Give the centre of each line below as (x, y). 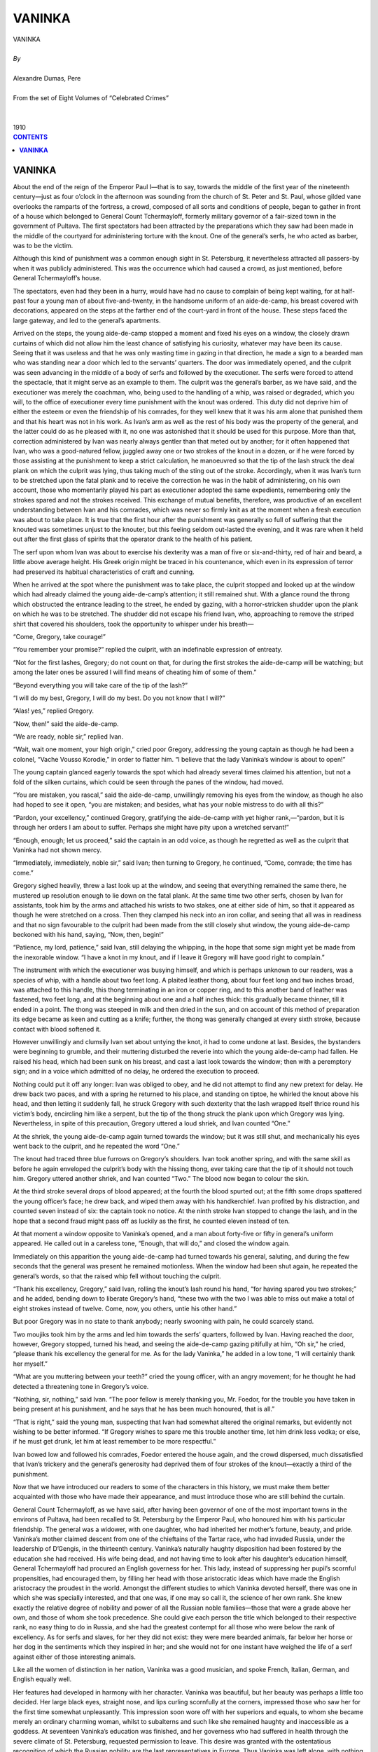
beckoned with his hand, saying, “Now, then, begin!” (88, 935)
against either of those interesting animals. (74, 1657)
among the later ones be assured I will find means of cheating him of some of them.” (135, 672)
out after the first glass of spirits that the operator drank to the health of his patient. (133, 539)
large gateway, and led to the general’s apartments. (87, 320)
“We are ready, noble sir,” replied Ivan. (68, 737)
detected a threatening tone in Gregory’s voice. (81, 1386)
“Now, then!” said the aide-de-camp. (66, 724)
